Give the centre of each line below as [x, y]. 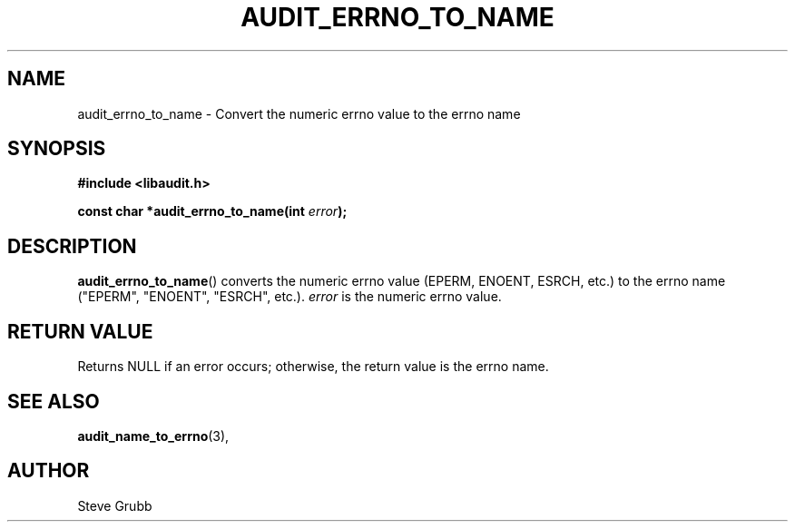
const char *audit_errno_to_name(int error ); [212, 211]
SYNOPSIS [57, 149]
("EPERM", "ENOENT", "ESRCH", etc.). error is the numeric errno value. [290, 297]
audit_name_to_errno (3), [153, 436]
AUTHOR [49, 471]
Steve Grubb [115, 505]
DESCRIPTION [72, 246]
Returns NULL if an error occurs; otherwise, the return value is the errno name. [313, 367]
